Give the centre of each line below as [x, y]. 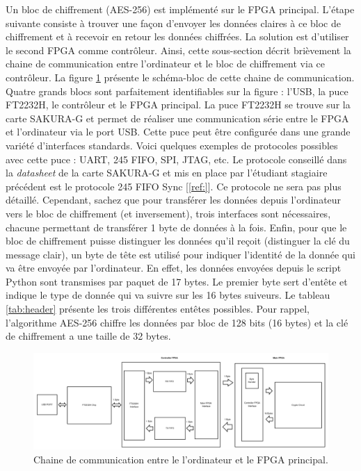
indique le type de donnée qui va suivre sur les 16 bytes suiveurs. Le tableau [168, 295]
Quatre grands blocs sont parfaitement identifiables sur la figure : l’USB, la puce [177, 91]
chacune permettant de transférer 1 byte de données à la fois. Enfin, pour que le [176, 227]
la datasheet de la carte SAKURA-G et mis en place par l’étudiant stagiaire [167, 173]
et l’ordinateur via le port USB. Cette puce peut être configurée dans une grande [178, 132]
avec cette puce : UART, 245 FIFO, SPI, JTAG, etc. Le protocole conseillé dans [176, 159]
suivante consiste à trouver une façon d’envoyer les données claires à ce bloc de [173, 23]
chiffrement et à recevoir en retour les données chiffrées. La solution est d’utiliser [177, 36]
